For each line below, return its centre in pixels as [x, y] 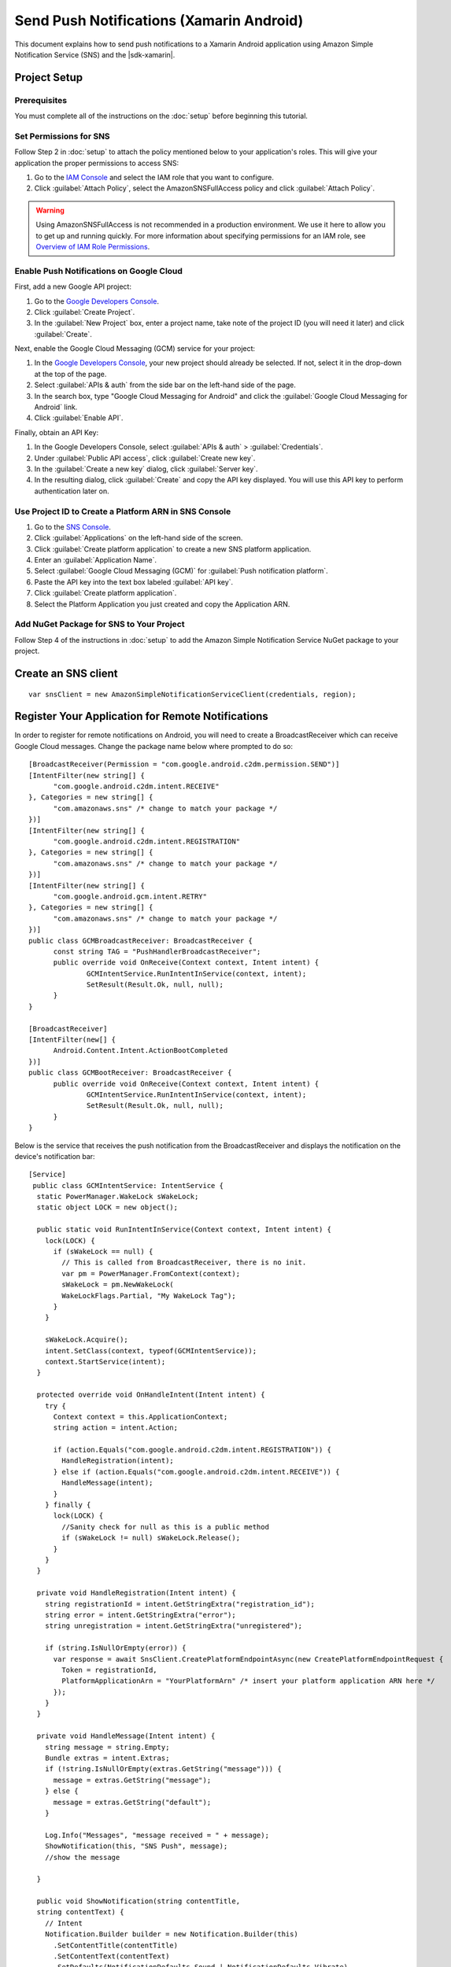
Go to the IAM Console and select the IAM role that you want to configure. [154, 178]
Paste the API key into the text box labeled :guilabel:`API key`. [134, 581]
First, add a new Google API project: [73, 286]
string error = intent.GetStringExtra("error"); [140, 1615]
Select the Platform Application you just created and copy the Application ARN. [162, 604]
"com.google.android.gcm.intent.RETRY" [130, 896]
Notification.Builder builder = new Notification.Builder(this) [171, 1934]
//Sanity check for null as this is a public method [165, 1527]
